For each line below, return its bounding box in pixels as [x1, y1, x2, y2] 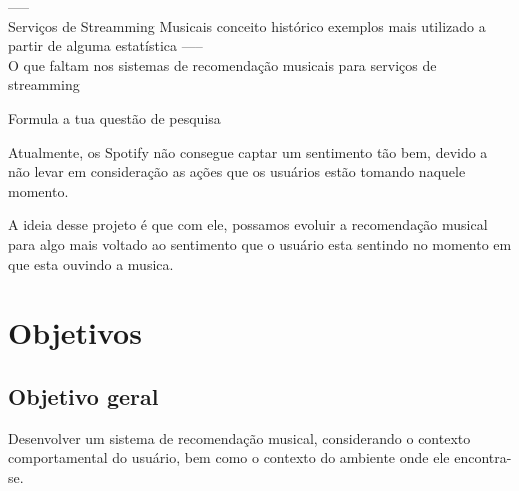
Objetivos [8, 312, 142, 353]
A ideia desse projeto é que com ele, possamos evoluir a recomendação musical [8, 214, 488, 235]
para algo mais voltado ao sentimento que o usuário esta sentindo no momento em [8, 233, 512, 254]
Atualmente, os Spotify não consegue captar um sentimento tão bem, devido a [8, 141, 488, 162]
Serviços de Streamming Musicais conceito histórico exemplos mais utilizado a [8, 15, 486, 36]
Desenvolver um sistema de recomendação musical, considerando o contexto [8, 427, 471, 448]
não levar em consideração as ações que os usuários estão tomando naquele [8, 161, 466, 182]
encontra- [454, 447, 512, 468]
